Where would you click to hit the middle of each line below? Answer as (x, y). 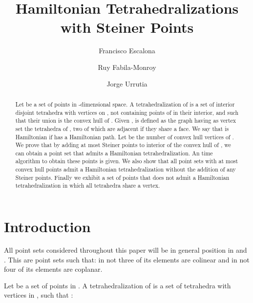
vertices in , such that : (39, 295)
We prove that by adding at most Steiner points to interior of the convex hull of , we (123, 145)
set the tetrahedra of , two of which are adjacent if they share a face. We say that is (122, 128)
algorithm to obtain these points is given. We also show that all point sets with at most (127, 161)
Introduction (47, 227)
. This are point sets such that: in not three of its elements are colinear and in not (127, 259)
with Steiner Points (127, 27)
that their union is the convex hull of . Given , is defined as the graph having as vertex (126, 120)
